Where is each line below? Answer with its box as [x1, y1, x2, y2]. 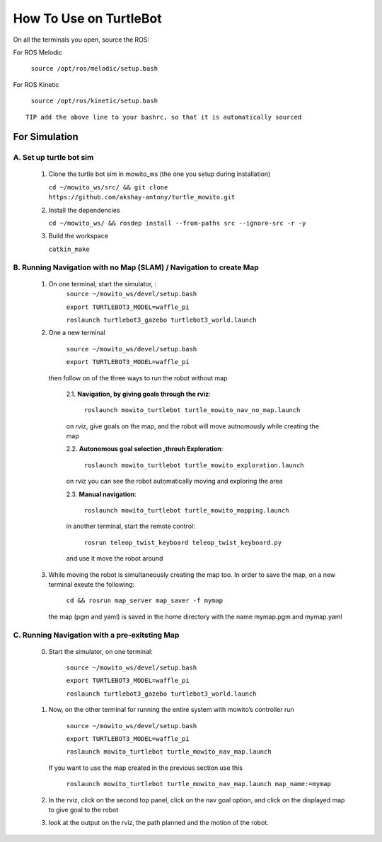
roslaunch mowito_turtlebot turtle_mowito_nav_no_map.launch [83, 407, 301, 414]
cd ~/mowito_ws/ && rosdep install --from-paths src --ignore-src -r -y [48, 219, 306, 228]
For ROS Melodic [13, 48, 63, 57]
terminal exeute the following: [48, 580, 135, 588]
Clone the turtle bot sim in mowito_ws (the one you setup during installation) [48, 170, 271, 178]
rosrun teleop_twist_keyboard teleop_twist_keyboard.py [83, 538, 282, 546]
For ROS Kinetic [13, 80, 59, 88]
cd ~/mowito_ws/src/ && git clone [48, 183, 168, 191]
